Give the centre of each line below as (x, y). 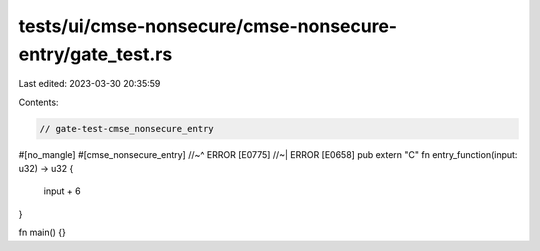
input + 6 (62, 191)
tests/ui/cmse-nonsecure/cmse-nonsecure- (208, 26)
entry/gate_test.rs (95, 54)
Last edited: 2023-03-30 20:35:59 (89, 84)
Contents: (38, 102)
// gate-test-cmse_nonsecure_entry (126, 128)
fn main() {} (42, 232)
